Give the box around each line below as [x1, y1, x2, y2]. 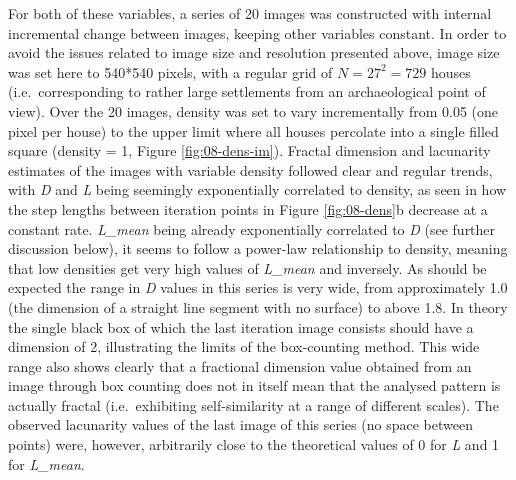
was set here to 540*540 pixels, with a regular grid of [8, 61, 333, 82]
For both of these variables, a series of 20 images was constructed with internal [8, 3, 492, 23]
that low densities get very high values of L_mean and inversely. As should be [8, 257, 487, 278]
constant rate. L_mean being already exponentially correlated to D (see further [8, 218, 496, 239]
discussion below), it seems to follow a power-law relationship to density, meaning [8, 238, 508, 259]
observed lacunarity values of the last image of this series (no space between [8, 414, 473, 435]
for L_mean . [8, 453, 85, 474]
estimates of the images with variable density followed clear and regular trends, [8, 159, 493, 180]
